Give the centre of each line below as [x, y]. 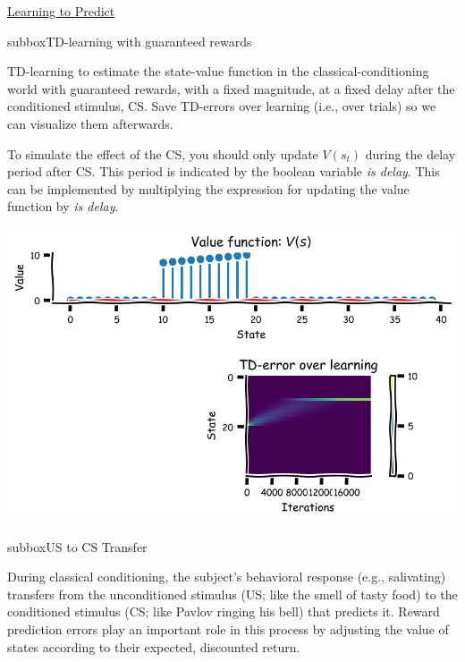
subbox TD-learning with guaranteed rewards [130, 41]
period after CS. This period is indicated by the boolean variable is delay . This [224, 171]
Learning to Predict [61, 11]
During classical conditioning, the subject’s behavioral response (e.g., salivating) [227, 577]
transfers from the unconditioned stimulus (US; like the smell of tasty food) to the [232, 594]
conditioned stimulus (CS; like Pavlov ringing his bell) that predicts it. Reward [224, 611]
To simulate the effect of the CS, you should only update [163, 153]
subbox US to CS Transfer [77, 546]
